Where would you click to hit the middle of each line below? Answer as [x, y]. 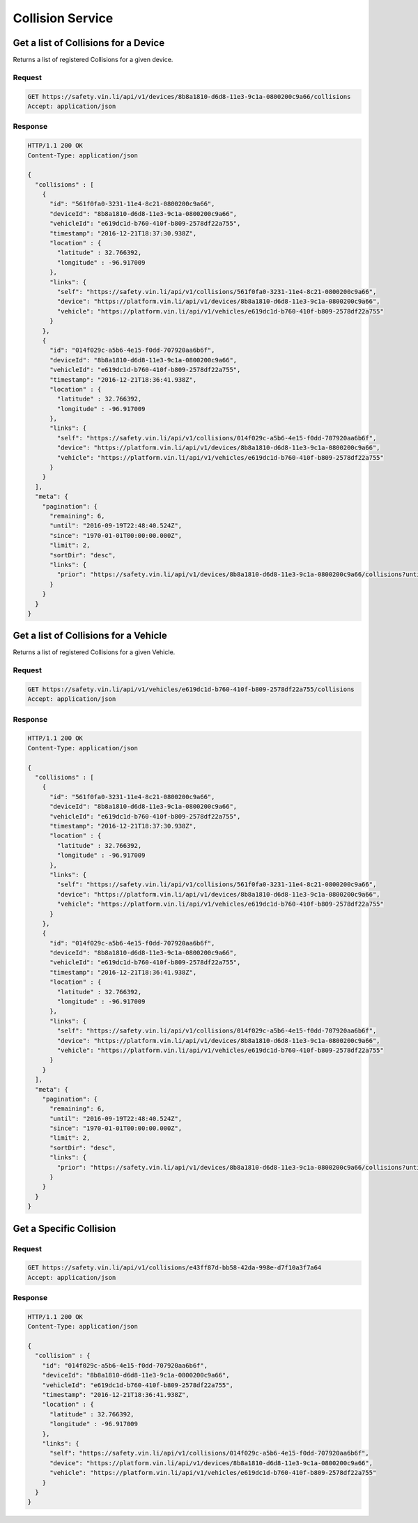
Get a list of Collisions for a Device [89, 43]
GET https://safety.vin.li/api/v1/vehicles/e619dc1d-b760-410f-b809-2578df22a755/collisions [191, 689]
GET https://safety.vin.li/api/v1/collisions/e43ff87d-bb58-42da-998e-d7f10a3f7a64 [175, 1268]
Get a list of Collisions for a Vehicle [90, 636]
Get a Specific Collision [64, 1229]
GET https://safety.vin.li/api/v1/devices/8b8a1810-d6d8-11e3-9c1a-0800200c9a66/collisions [189, 96]
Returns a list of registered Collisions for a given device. [93, 60]
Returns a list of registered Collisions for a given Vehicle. [94, 652]
